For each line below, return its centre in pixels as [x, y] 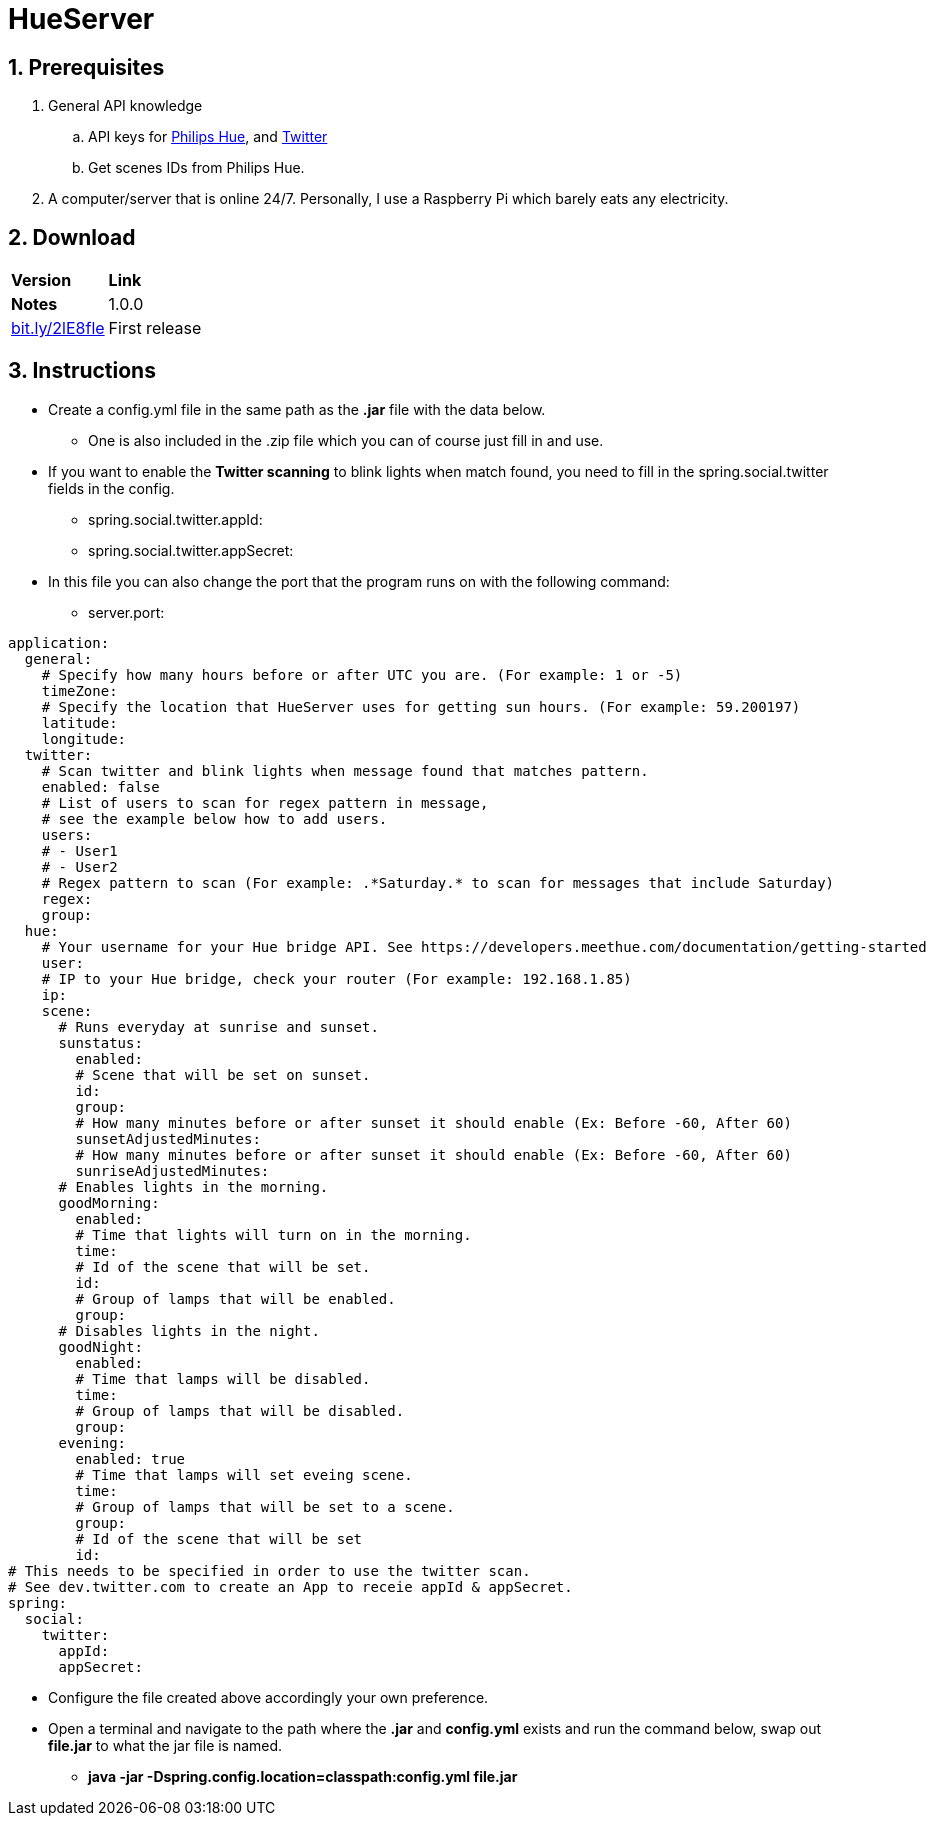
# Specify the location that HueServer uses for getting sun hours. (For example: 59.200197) [421, 706]
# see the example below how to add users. [214, 818]
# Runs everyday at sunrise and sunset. [218, 1026]
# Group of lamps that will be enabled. [235, 1298]
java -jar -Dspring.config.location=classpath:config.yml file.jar [303, 1776]
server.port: [126, 612]
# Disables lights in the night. [189, 1330]
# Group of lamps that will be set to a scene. [265, 1506]
